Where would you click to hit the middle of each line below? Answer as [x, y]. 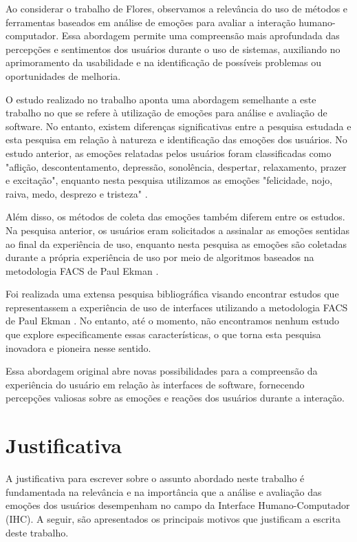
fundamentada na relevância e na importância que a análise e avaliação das [164, 491]
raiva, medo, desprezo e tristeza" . [77, 193]
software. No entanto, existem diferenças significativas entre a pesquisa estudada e [178, 126]
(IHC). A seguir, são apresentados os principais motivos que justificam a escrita [173, 518]
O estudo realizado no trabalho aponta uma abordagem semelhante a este [161, 99]
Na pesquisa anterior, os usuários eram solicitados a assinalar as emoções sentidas [178, 230]
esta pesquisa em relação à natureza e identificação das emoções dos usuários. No [176, 139]
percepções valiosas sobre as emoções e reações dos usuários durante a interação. [175, 398]
